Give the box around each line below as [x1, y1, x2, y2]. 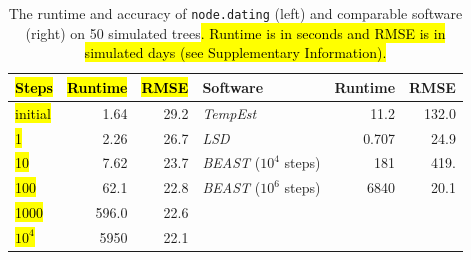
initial [15, 102, 51, 123]
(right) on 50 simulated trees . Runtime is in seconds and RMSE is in [25, 22, 446, 43]
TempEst [202, 102, 257, 123]
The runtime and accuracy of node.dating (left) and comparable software [8, 3, 463, 23]
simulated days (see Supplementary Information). [84, 42, 387, 63]
